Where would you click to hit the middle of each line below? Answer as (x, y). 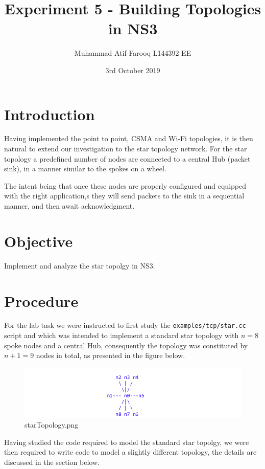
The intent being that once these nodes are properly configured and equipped (125, 185)
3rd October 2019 (133, 70)
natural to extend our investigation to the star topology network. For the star (126, 149)
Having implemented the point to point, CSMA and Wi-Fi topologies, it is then (129, 138)
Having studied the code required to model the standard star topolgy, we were (127, 442)
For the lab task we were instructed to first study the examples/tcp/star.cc (125, 325)
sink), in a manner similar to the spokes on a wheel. (85, 169)
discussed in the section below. (52, 462)
